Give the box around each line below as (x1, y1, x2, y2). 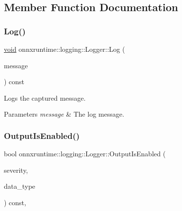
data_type (4, 181, 35, 191)
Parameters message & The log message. (4, 109, 124, 119)
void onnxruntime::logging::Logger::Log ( (4, 44, 125, 54)
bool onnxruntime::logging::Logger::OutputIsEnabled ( (4, 149, 166, 159)
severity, (4, 165, 28, 175)
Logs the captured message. (4, 92, 86, 103)
